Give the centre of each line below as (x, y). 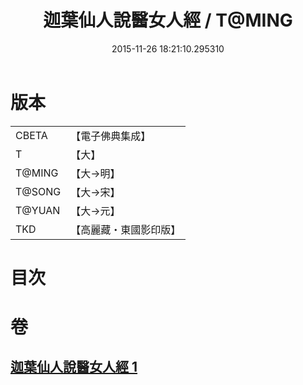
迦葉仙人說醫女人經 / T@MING (168, 20)
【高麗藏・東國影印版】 (126, 229)
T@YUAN (38, 210)
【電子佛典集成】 (111, 136)
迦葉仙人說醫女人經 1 (74, 367)
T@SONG (38, 191)
